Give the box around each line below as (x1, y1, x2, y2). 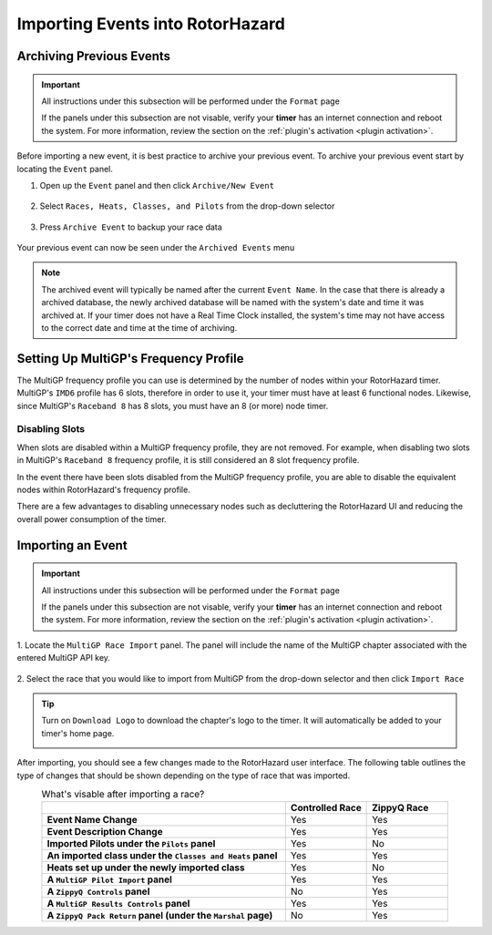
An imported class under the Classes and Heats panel (46, 849, 278, 862)
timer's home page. (41, 727, 115, 738)
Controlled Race (290, 802, 362, 815)
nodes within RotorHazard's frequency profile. (16, 484, 190, 496)
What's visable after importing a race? (41, 788, 205, 801)
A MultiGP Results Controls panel (46, 898, 190, 910)
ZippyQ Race (372, 802, 429, 815)
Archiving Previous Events (16, 48, 171, 64)
